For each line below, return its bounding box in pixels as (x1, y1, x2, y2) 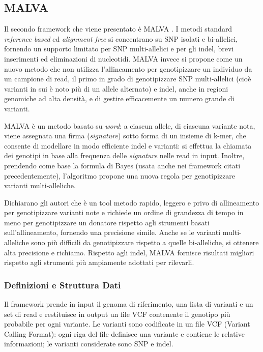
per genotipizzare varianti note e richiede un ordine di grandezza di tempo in (4, 207, 244, 218)
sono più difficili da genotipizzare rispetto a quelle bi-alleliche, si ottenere (31, 237, 259, 248)
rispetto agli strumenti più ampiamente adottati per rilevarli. (4, 257, 194, 268)
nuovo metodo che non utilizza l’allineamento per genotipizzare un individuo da (4, 63, 252, 74)
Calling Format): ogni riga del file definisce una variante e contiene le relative (4, 328, 245, 339)
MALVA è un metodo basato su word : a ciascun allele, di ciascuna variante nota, (4, 120, 255, 131)
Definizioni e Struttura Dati (4, 278, 121, 291)
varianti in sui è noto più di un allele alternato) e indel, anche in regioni (4, 83, 228, 94)
